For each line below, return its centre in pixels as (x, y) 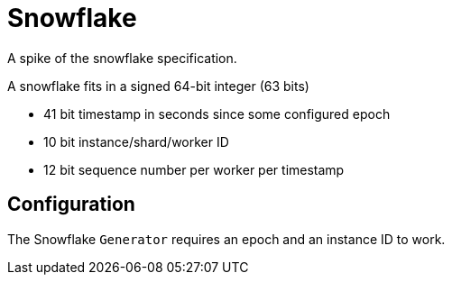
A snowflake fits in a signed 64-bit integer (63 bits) (158, 86)
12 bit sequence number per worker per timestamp (194, 169)
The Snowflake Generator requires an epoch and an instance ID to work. (226, 239)
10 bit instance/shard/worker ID (136, 141)
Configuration (71, 205)
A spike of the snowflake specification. (122, 58)
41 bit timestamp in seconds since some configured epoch (217, 114)
